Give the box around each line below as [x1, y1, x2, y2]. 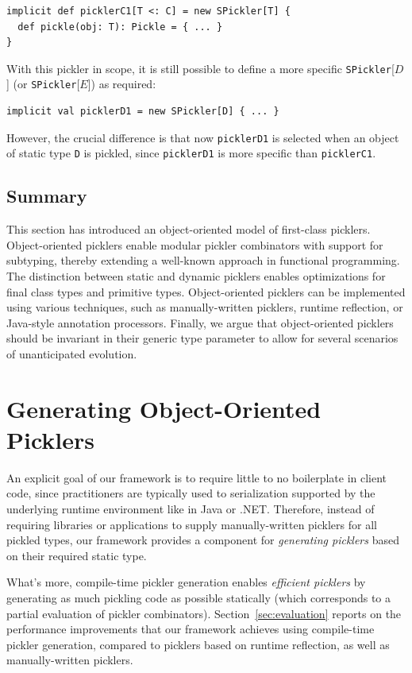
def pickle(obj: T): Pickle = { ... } [17, 21, 223, 33]
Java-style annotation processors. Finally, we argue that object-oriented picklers [6, 314, 394, 331]
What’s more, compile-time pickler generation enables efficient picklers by [6, 574, 366, 590]
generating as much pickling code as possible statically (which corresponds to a [6, 590, 391, 606]
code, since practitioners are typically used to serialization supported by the [6, 485, 375, 501]
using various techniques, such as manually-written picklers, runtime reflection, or [6, 299, 403, 315]
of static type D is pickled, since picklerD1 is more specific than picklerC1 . [6, 145, 376, 161]
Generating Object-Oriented [6, 392, 322, 424]
